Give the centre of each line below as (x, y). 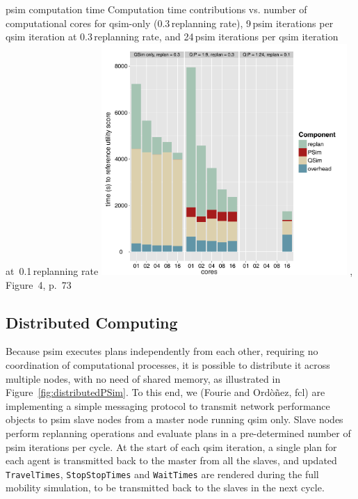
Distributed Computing (92, 322)
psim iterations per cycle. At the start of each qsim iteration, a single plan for (171, 446)
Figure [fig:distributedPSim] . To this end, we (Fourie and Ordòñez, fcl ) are (165, 392)
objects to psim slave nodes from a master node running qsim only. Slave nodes (174, 419)
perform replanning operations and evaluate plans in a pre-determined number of (178, 433)
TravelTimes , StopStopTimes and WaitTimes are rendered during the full (162, 474)
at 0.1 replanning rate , (179, 271)
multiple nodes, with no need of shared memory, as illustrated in (143, 378)
